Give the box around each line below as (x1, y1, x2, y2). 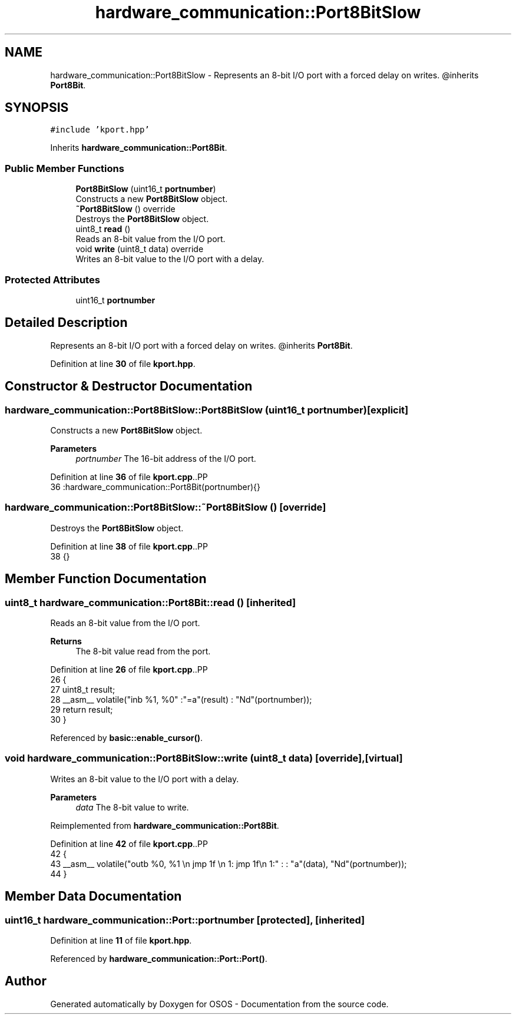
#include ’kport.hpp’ (50, 125, 150, 135)
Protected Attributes (5, 273, 100, 286)
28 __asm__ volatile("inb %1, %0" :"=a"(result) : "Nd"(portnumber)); (50, 694, 312, 704)
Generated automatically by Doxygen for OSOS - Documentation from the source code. (50, 998, 389, 1009)
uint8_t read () (75, 224, 131, 234)
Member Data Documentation (5, 889, 182, 904)
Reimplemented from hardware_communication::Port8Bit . (50, 820, 279, 831)
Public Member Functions (5, 162, 124, 174)
